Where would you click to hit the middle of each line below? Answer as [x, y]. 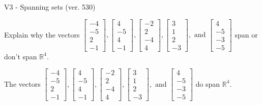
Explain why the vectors [42, 34]
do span [208, 83]
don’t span [21, 56]
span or [246, 34]
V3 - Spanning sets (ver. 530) [50, 7]
